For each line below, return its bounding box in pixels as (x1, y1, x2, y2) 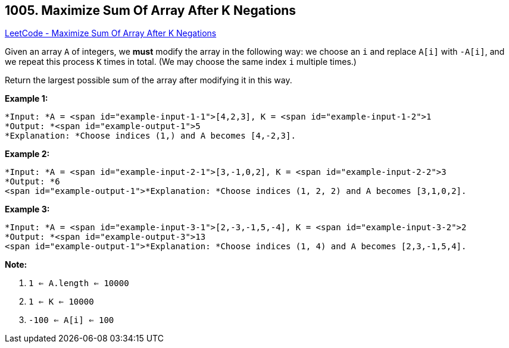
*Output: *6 (5, 177, 60, 187)
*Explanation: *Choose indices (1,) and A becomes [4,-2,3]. (5, 131, 296, 141)
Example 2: (5, 149, 50, 159)
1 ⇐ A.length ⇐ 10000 (29, 278, 129, 289)
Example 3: (5, 204, 50, 215)
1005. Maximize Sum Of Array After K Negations (5, 3, 296, 18)
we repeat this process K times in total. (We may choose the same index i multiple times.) (5, 57, 357, 67)
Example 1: (5, 93, 48, 104)
